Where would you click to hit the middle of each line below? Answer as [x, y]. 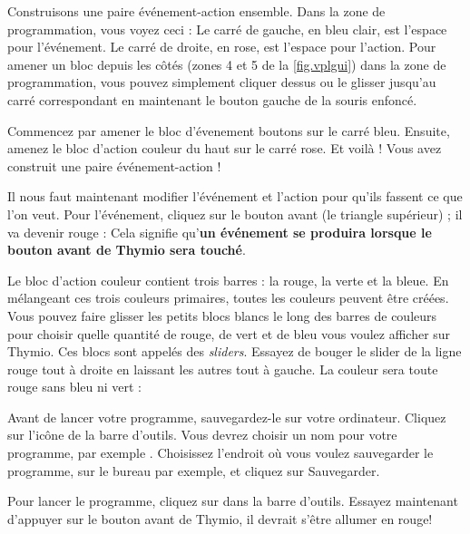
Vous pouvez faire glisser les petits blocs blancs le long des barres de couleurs [222, 315]
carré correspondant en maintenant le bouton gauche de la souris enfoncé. [212, 99]
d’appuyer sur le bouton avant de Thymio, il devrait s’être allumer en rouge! [220, 518]
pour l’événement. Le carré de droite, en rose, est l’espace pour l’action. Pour [222, 47]
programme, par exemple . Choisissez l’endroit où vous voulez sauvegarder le [220, 453]
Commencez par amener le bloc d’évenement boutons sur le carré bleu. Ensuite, [229, 130]
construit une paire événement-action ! [114, 165]
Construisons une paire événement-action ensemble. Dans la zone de [196, 11]
